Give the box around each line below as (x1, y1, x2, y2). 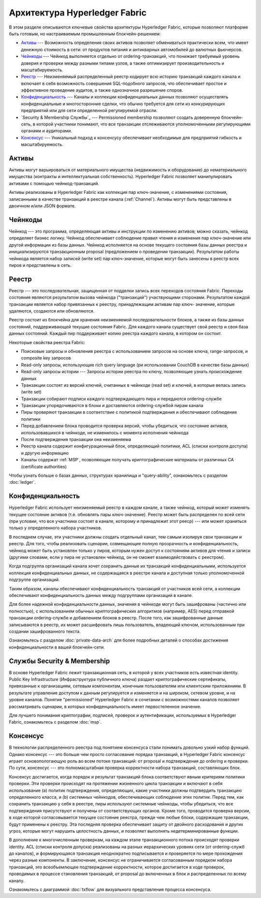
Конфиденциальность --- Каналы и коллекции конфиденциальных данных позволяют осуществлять (21, 94, 229, 100)
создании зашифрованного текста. (9, 628, 81, 634)
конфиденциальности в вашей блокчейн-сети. (9, 644, 105, 650)
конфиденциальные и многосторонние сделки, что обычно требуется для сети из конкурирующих (21, 101, 225, 107)
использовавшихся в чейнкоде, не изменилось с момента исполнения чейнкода (21, 429, 188, 436)
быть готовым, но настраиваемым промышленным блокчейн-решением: (9, 31, 161, 36)
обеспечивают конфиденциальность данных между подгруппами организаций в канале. (9, 592, 193, 598)
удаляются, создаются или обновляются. (9, 308, 95, 314)
